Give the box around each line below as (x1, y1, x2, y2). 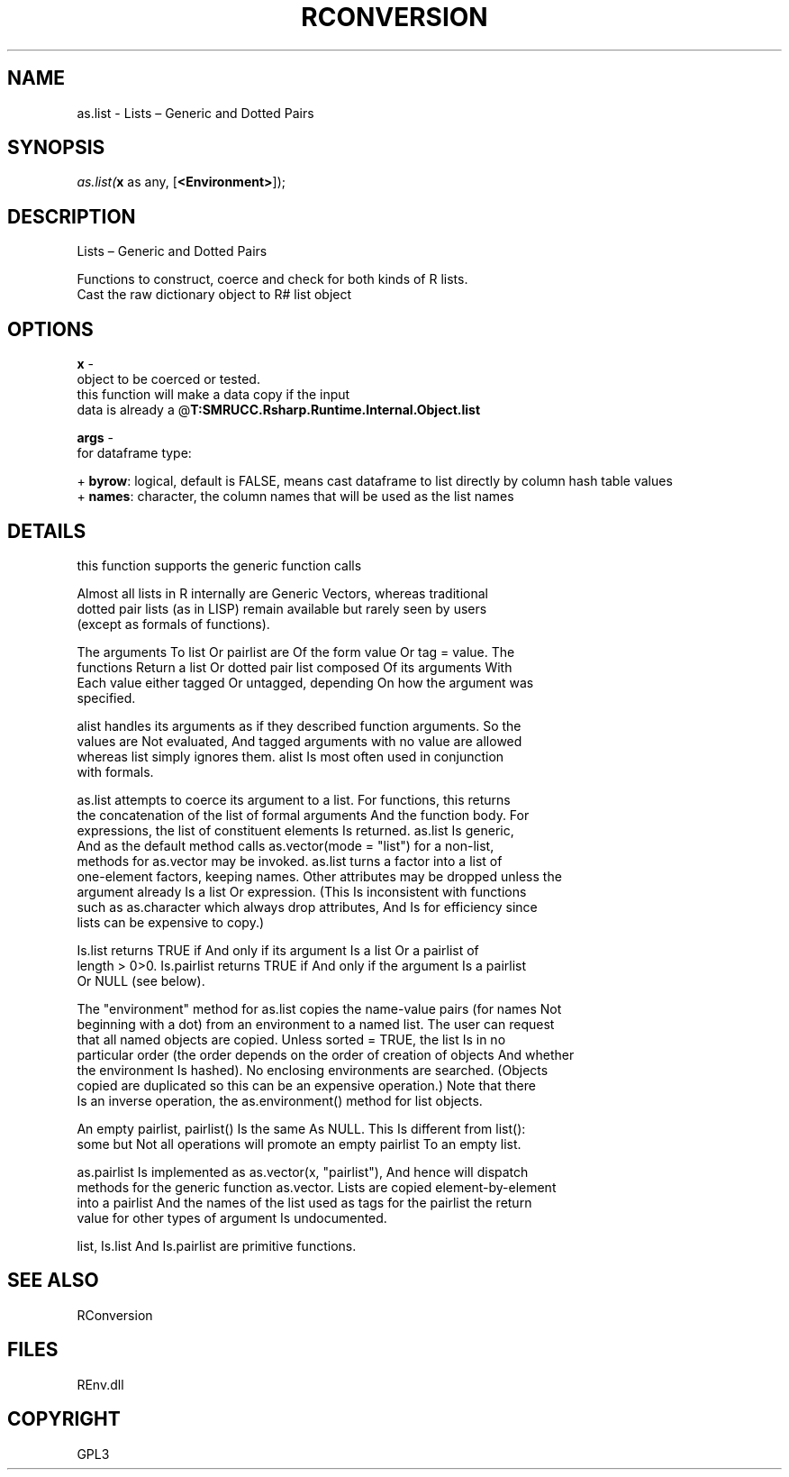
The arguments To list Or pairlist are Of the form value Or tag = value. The (77, 643, 515, 660)
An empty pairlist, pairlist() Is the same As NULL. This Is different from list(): (77, 1120, 526, 1136)
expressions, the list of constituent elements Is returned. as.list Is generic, (77, 822, 514, 838)
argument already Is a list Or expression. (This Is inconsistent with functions (77, 883, 527, 899)
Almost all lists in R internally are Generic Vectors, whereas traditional (77, 585, 488, 601)
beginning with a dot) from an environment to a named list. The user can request (77, 1016, 555, 1032)
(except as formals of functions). (77, 615, 270, 632)
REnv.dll (77, 1376, 124, 1392)
